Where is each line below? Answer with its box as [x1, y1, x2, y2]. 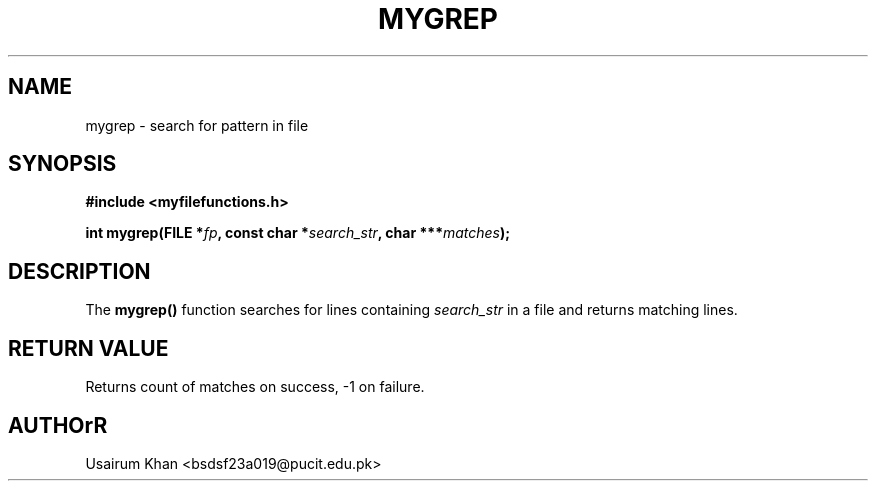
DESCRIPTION [8, 258, 151, 284]
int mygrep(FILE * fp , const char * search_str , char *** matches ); [85, 224, 511, 242]
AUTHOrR [8, 412, 108, 438]
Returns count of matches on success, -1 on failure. [85, 378, 425, 396]
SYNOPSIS [8, 151, 117, 177]
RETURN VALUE [8, 335, 169, 361]
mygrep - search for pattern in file [85, 116, 309, 134]
